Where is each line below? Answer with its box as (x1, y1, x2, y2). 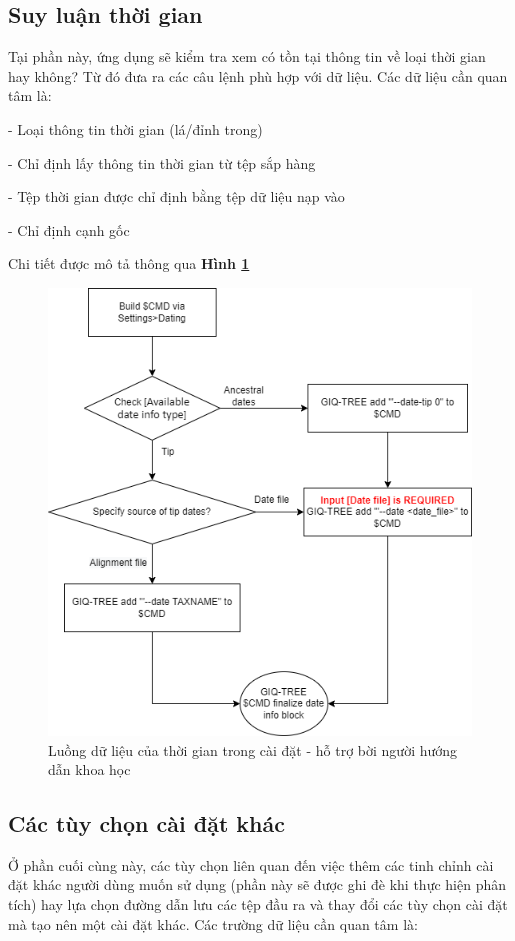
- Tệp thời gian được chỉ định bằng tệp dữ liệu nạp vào (8, 186, 345, 207)
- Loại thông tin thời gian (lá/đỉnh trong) (8, 118, 263, 139)
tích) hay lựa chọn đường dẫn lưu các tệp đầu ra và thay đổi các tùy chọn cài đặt (8, 894, 508, 915)
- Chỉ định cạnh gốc (8, 219, 130, 240)
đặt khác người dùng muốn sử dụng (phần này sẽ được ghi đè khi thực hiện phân (8, 874, 507, 895)
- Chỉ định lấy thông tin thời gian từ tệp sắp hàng (8, 152, 316, 173)
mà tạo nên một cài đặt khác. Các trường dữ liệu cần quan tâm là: (8, 913, 418, 934)
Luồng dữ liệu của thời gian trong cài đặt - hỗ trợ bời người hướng (48, 739, 458, 760)
